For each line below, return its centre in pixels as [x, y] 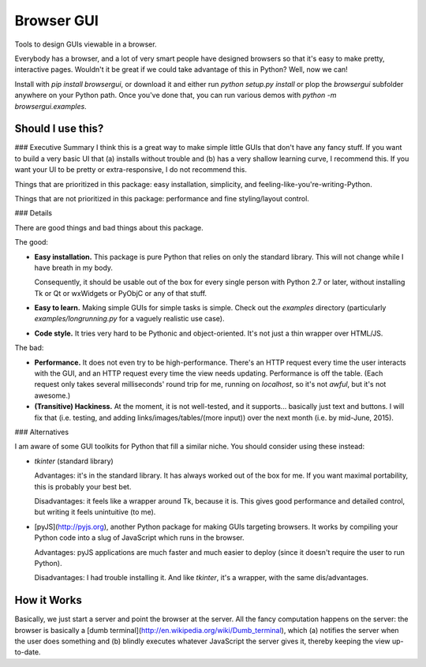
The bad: [29, 348]
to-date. [28, 652]
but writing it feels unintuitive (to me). [95, 512]
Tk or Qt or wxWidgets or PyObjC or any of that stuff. [121, 293]
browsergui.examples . [50, 106]
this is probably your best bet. [83, 486]
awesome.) [52, 395]
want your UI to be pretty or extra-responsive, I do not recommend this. [131, 170]
